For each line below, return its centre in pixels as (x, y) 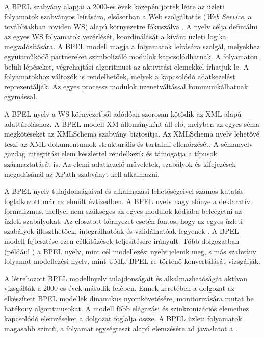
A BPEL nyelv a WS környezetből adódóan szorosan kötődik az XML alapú (123, 113)
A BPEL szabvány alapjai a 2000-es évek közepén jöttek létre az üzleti (114, 6)
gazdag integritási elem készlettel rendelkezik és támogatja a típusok (111, 154)
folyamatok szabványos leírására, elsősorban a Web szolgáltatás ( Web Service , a (128, 16)
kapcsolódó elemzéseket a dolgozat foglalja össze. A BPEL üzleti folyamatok (123, 318)
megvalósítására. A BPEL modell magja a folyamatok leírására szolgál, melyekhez (132, 46)
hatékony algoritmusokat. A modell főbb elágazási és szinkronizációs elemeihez (127, 308)
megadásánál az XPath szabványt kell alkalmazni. (82, 174)
